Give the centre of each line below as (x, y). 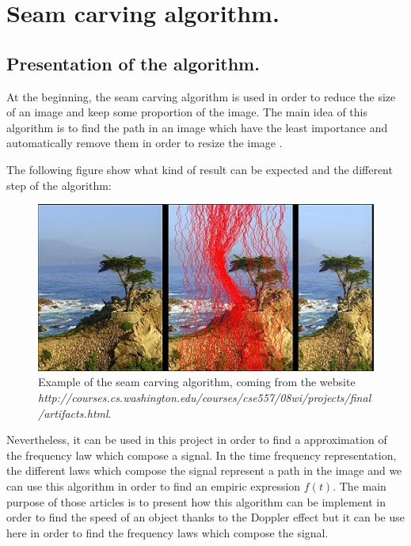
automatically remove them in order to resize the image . (145, 143)
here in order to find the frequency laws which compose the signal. (167, 532)
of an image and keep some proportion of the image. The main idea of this (187, 112)
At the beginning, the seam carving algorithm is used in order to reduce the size (201, 96)
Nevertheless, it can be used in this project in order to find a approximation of (197, 440)
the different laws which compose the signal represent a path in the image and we (204, 470)
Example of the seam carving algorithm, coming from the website (197, 382)
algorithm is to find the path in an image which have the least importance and (197, 127)
